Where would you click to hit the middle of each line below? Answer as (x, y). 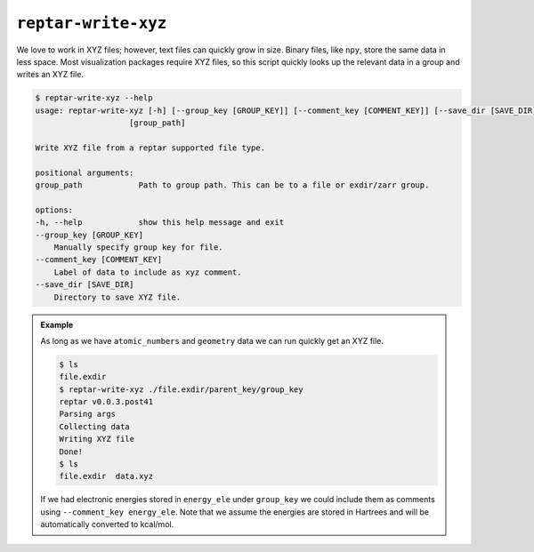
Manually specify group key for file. (138, 248)
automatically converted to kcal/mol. (107, 524)
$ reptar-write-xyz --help (94, 98)
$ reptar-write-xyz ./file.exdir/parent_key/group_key (181, 389)
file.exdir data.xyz (106, 476)
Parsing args (87, 414)
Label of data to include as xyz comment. (148, 272)
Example (57, 324)
